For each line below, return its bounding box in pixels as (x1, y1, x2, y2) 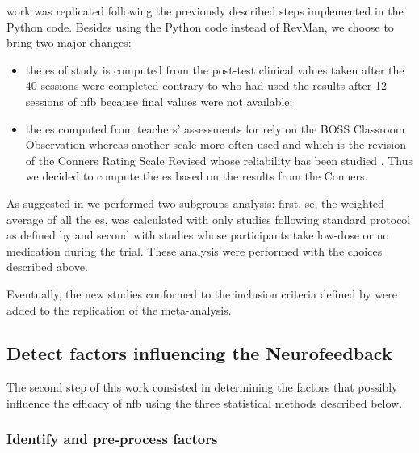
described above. (6, 258, 88, 275)
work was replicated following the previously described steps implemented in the (6, 2, 404, 19)
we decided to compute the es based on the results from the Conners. (25, 167, 368, 184)
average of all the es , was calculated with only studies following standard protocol (6, 210, 411, 227)
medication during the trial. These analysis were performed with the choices (6, 242, 383, 259)
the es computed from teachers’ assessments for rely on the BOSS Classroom (25, 120, 405, 137)
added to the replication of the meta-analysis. (6, 301, 232, 318)
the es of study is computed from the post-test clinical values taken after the (25, 61, 404, 78)
